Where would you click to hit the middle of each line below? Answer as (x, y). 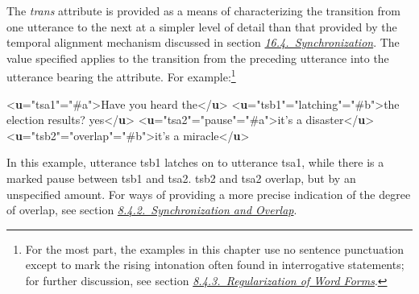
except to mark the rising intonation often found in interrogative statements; (215, 265)
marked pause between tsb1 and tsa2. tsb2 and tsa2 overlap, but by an (181, 178)
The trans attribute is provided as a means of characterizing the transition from (203, 10)
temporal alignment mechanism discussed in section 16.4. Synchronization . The (203, 42)
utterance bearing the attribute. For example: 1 (121, 76)
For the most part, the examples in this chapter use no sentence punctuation (215, 248)
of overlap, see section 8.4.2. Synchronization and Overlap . (152, 210)
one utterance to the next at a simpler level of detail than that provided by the (202, 26)
